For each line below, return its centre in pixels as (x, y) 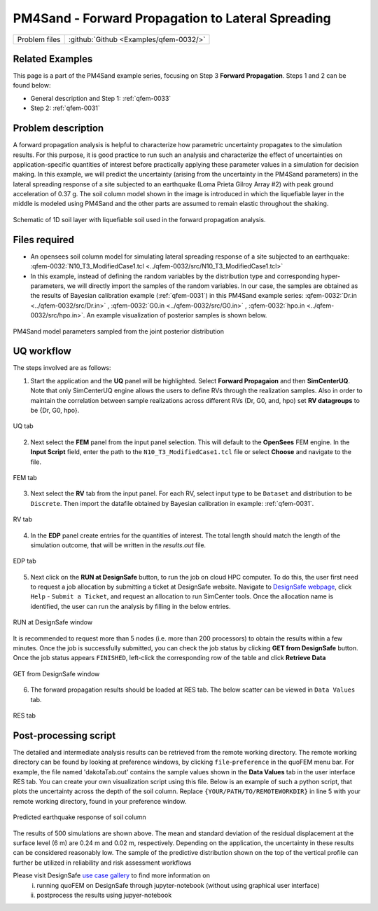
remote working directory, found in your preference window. (100, 801)
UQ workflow (42, 351)
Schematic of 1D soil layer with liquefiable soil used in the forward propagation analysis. (139, 219)
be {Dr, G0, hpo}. (55, 410)
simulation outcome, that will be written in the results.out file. (118, 545)
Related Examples (53, 59)
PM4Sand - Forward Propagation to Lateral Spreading (172, 18)
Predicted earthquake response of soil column (79, 817)
